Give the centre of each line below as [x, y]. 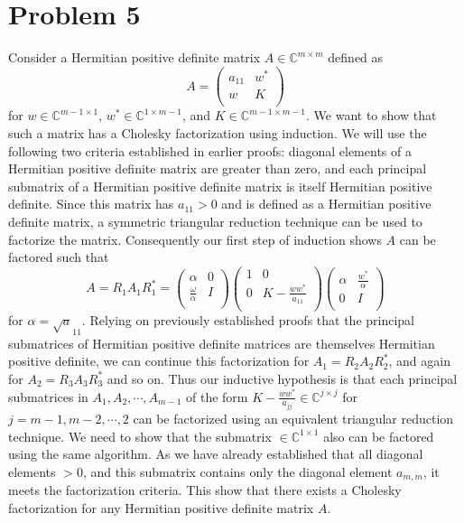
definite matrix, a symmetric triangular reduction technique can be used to [215, 221]
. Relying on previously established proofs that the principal [248, 320]
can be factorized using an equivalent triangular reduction [293, 419]
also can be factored [379, 436]
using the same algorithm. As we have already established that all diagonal [216, 454]
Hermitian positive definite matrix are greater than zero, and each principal [218, 168]
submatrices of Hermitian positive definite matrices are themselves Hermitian [222, 343]
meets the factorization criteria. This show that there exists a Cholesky [205, 490]
